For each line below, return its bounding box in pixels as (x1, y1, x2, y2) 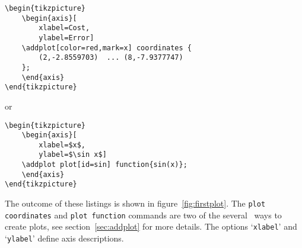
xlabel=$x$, (39, 140, 86, 149)
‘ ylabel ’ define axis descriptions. (5, 232, 124, 244)
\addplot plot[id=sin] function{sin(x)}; (21, 160, 187, 169)
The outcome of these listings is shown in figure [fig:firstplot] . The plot (5, 197, 266, 210)
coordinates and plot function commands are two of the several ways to (5, 208, 282, 221)
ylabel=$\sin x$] (39, 150, 107, 159)
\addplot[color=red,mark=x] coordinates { (21, 43, 192, 52)
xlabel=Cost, (39, 24, 90, 33)
